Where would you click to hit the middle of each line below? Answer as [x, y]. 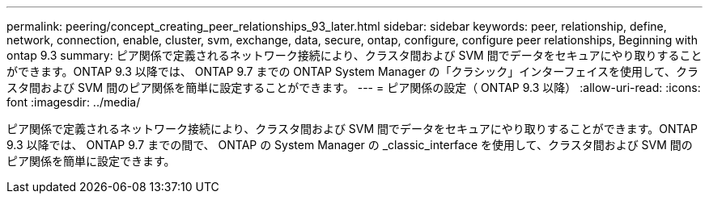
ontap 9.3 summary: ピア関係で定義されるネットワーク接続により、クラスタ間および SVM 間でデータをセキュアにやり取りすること [354, 55]
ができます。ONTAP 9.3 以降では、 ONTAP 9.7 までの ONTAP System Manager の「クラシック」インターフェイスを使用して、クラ [352, 71]
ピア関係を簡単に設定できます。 [91, 161]
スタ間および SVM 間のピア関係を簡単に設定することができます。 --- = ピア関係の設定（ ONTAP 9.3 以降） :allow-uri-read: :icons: [354, 87]
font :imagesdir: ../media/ [74, 102]
